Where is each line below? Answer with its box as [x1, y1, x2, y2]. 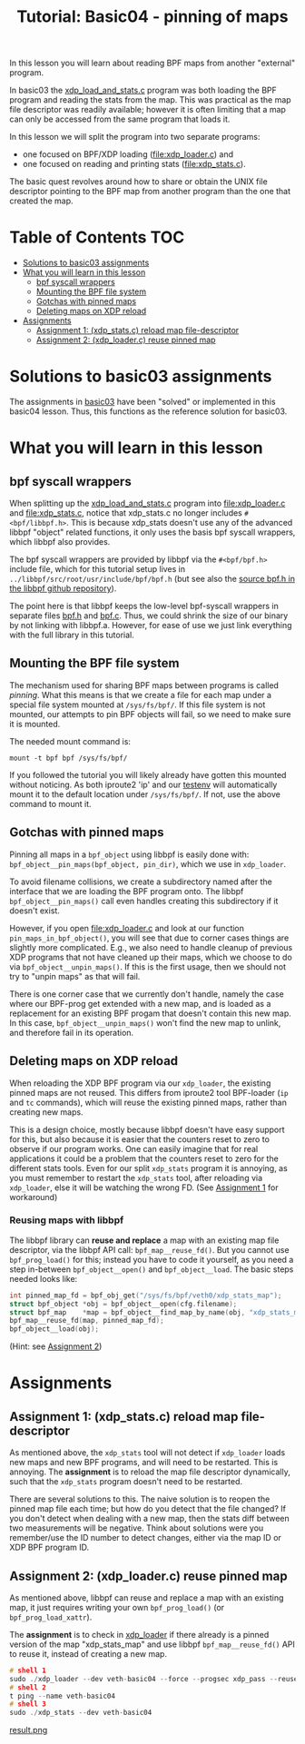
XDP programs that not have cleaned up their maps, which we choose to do [9, 951, 292, 962]
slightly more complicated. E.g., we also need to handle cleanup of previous [9, 941, 293, 952]
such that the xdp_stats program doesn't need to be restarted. [9, 1476, 243, 1487]
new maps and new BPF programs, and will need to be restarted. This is [9, 1457, 279, 1468]
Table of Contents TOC [9, 227, 185, 248]
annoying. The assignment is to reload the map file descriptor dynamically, [9, 1466, 290, 1477]
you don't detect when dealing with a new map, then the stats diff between [9, 1513, 290, 1524]
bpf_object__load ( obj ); [9, 1325, 100, 1334]
